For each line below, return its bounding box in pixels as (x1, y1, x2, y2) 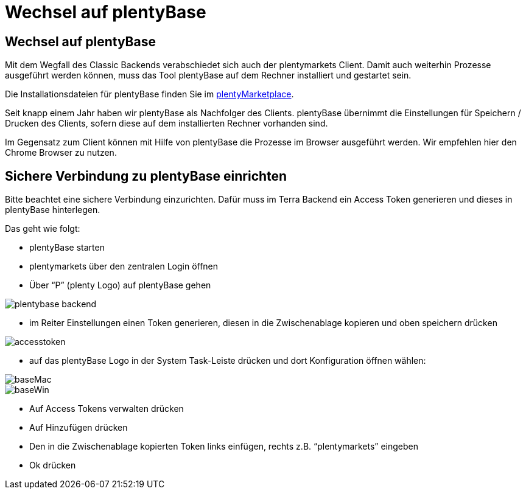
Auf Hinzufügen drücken (29, 422, 128, 433)
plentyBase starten (29, 242, 105, 253)
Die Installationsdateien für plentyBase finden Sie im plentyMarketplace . (5, 89, 294, 100)
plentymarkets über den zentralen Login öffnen (29, 261, 219, 272)
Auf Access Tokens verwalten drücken (29, 403, 184, 414)
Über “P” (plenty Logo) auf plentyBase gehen (29, 280, 211, 291)
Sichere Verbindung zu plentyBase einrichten (5, 168, 287, 184)
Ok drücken (29, 460, 76, 471)
